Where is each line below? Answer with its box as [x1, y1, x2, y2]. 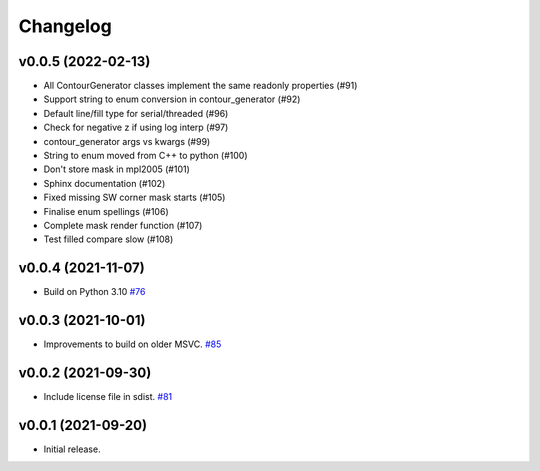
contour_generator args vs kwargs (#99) [43, 135, 211, 147]
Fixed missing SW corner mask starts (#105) [43, 191, 226, 204]
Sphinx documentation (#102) [43, 177, 166, 189]
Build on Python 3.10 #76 [43, 286, 146, 298]
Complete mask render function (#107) [43, 219, 203, 231]
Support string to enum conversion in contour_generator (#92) [43, 93, 301, 105]
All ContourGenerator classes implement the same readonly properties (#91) [43, 80, 358, 92]
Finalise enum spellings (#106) [43, 205, 169, 217]
